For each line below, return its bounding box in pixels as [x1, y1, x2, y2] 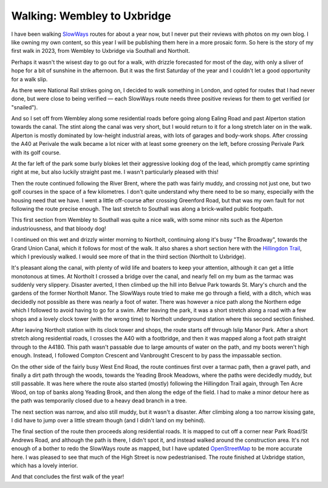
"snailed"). [11, 103, 38, 111]
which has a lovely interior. [11, 462, 78, 469]
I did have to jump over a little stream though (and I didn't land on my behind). [11, 416, 206, 424]
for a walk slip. [11, 75, 48, 83]
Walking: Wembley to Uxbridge [11, 9, 171, 22]
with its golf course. [11, 149, 61, 156]
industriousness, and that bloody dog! [11, 225, 106, 232]
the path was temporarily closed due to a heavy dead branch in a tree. [11, 397, 188, 404]
